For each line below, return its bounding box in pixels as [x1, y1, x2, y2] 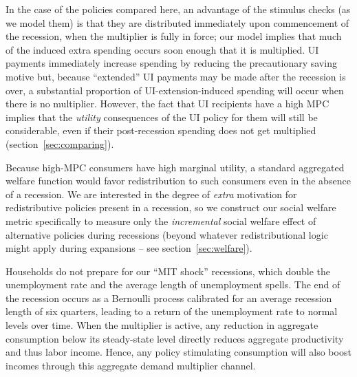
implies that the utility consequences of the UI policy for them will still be [6, 109, 318, 124]
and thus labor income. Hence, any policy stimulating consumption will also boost [6, 345, 351, 359]
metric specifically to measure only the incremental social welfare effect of [6, 213, 316, 228]
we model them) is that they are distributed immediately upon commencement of [6, 15, 349, 30]
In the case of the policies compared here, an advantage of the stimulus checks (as [6, 2, 351, 16]
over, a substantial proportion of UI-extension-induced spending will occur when [6, 83, 344, 97]
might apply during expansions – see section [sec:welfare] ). [6, 241, 252, 255]
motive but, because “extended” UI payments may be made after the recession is [6, 69, 346, 83]
